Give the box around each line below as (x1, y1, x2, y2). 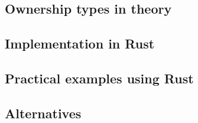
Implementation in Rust (5, 34, 155, 53)
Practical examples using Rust (5, 69, 194, 87)
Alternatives (5, 103, 82, 122)
